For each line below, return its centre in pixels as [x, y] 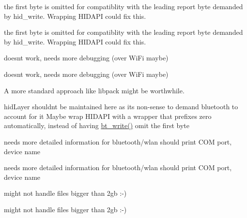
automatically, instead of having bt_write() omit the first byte [97, 125]
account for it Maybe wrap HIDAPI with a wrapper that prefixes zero [108, 116]
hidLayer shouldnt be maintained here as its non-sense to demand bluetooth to [121, 107]
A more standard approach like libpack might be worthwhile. [94, 90]
